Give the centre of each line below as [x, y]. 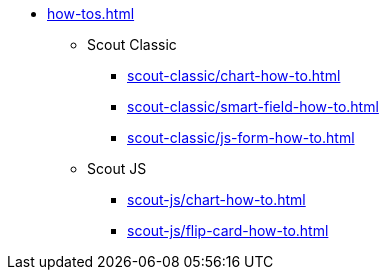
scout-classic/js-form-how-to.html [241, 137]
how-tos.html [91, 13]
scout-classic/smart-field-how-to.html [253, 106]
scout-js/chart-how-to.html [216, 199]
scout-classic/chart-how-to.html [234, 75]
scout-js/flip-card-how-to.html [228, 230]
